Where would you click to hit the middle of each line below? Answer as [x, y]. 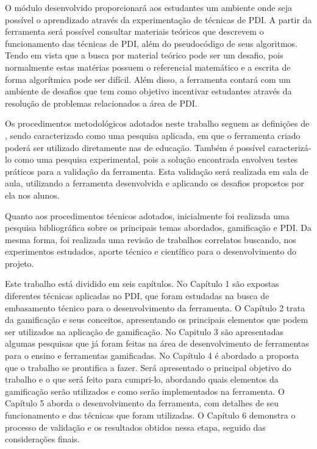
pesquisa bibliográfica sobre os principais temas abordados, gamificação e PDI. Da [158, 228]
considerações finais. [42, 439]
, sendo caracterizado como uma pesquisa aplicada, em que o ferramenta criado [153, 135]
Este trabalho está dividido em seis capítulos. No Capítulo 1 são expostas [142, 284]
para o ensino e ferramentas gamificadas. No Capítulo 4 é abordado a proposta [152, 355]
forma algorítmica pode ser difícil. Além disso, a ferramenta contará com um [148, 79]
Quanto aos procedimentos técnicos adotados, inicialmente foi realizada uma [147, 215]
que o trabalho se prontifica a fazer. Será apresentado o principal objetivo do [148, 367]
